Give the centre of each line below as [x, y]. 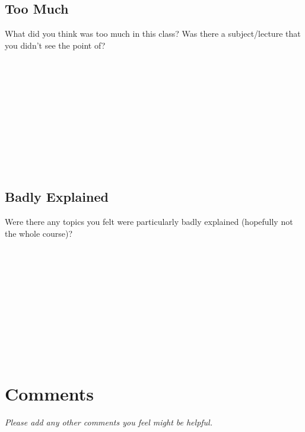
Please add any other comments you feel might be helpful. [109, 422]
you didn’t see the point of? [55, 45]
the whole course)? [39, 233]
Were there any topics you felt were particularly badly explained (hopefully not [149, 222]
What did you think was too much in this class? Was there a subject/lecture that [153, 34]
